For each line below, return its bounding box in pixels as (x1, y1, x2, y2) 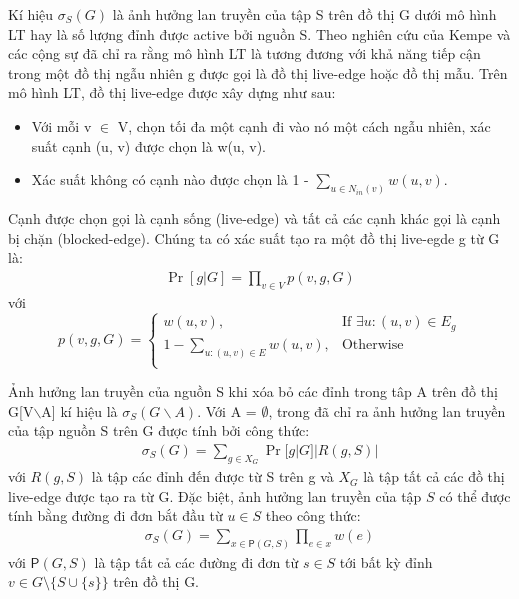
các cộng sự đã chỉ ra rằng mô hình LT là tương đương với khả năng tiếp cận (8, 43, 481, 64)
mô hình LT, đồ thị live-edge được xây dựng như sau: (8, 82, 336, 103)
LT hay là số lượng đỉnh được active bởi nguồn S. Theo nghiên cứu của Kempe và (8, 23, 511, 44)
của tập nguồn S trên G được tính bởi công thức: (8, 420, 310, 441)
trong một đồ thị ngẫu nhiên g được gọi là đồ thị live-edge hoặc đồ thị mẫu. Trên (8, 62, 508, 83)
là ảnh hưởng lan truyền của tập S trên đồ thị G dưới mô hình (112, 4, 497, 24)
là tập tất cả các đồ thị (363, 466, 505, 487)
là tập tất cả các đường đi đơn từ (94, 551, 299, 572)
